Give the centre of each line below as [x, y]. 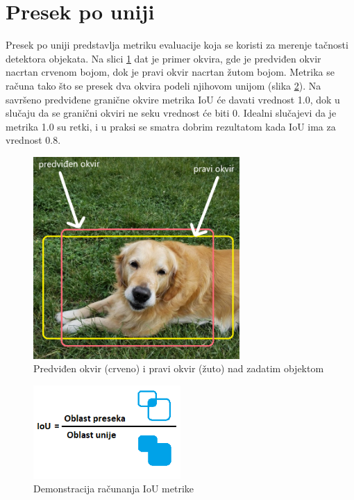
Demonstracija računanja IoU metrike [113, 489]
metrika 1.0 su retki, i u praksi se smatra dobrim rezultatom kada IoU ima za [171, 126]
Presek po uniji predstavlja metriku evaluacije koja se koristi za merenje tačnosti [177, 45]
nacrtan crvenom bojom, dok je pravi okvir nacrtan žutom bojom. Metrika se [170, 72]
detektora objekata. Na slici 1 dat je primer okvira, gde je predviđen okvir [163, 58]
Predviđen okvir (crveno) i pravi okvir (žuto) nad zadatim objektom [179, 368]
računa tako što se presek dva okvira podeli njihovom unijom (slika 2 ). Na [163, 85]
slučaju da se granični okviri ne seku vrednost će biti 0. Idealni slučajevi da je [171, 113]
